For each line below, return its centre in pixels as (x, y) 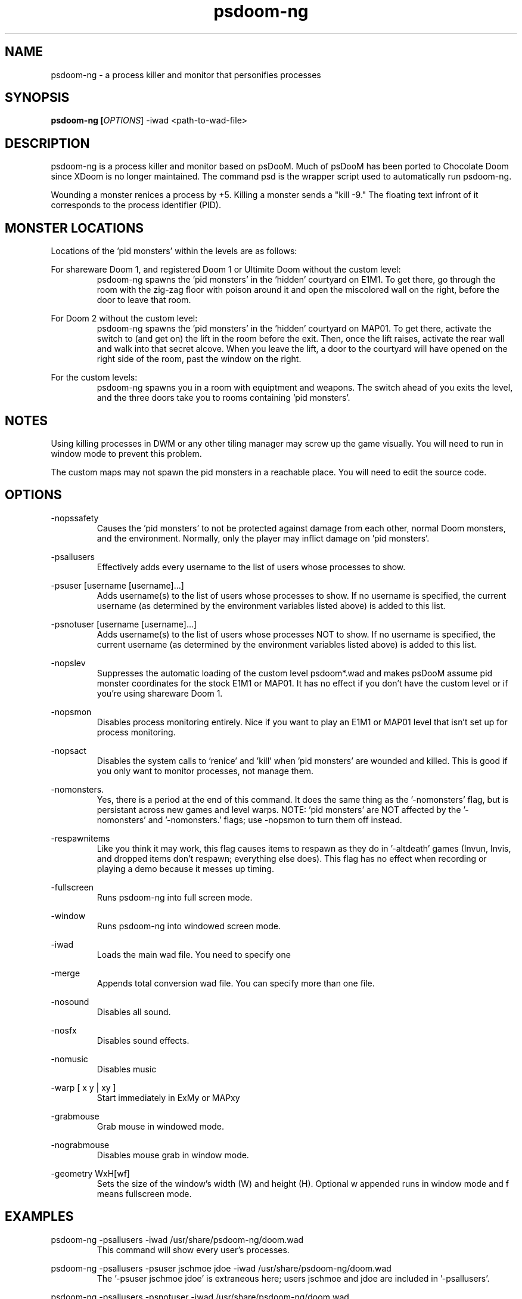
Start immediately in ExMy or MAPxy (168, 1097)
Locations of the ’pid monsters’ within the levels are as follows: (174, 251)
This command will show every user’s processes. (193, 1249)
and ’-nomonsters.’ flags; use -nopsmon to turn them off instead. (275, 819)
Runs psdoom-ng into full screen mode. (175, 897)
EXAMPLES (39, 1217)
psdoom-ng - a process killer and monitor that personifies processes (186, 75)
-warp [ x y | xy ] (83, 1087)
